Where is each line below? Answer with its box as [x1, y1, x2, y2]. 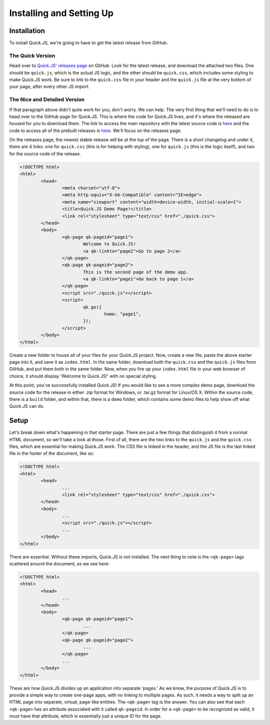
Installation [9, 27, 45, 35]
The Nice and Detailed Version [9, 96, 85, 103]
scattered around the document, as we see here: [9, 561, 109, 567]
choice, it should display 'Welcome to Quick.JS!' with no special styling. [9, 373, 157, 379]
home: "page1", [104, 311, 141, 317]
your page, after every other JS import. [9, 84, 90, 90]
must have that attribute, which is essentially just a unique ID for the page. [9, 713, 162, 719]
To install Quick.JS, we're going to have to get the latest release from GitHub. [9, 40, 168, 46]
